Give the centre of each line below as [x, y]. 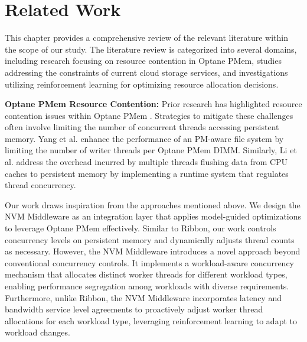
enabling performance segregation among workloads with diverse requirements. [147, 286]
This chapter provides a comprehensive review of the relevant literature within [146, 38]
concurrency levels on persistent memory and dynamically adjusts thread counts [150, 239]
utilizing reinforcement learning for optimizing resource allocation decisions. [142, 84]
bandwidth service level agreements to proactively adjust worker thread [134, 309]
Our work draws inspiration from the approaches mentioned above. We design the [153, 204]
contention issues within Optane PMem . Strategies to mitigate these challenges [149, 115]
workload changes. [37, 332]
